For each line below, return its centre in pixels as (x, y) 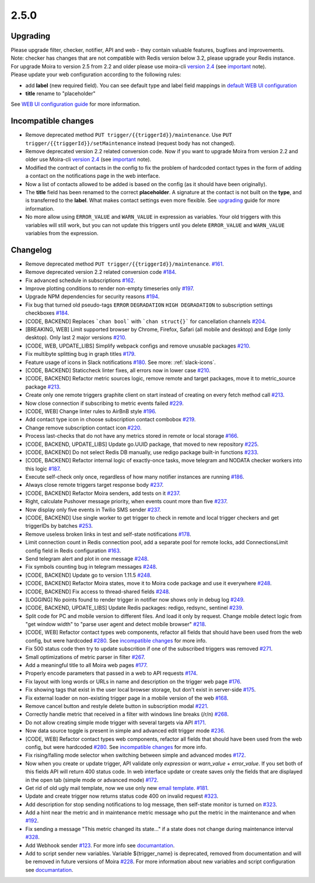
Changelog (31, 250)
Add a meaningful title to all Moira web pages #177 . (87, 665)
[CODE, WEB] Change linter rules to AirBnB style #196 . (91, 411)
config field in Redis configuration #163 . (73, 551)
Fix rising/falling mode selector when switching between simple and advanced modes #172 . (136, 755)
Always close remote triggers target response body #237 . (94, 485)
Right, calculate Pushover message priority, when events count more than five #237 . (127, 501)
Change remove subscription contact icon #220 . (84, 428)
